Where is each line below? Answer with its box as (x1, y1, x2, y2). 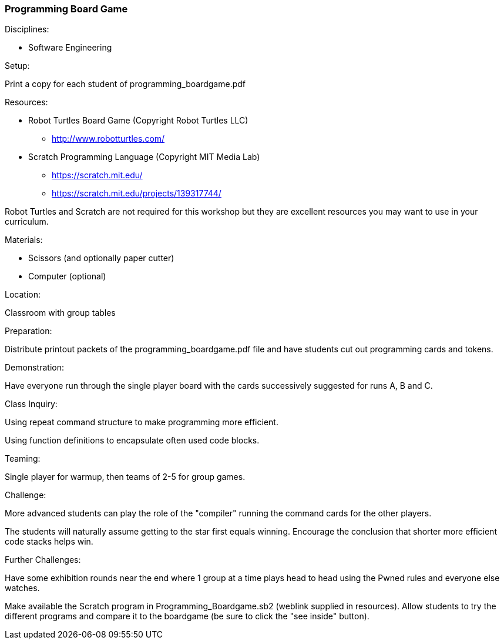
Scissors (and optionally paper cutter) (28, 253, 174, 263)
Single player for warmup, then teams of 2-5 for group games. (5, 472, 246, 482)
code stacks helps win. (5, 536, 93, 547)
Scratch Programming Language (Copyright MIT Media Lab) (28, 152, 260, 162)
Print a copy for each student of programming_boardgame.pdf (5, 79, 246, 89)
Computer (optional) (28, 271, 106, 282)
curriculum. (5, 216, 49, 227)
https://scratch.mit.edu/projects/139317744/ (52, 188, 221, 199)
